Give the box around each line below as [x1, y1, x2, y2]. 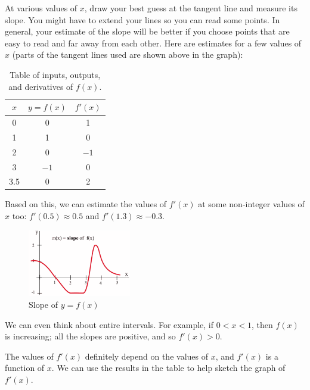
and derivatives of [8, 80, 73, 92]
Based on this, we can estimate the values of [5, 198, 167, 210]
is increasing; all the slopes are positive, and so [5, 330, 176, 342]
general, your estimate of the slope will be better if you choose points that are [5, 25, 290, 38]
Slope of [29, 298, 58, 310]
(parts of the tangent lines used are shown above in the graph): [12, 48, 243, 61]
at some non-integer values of [198, 198, 305, 210]
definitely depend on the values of [85, 350, 208, 362]
